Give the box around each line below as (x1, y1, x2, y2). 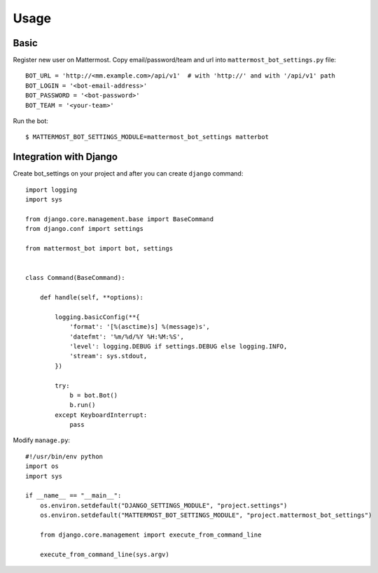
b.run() (69, 401, 96, 409)
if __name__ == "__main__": (25, 492, 122, 500)
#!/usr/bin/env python (25, 452, 104, 460)
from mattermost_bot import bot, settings (25, 245, 174, 253)
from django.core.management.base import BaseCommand (25, 215, 213, 223)
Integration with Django (13, 151, 118, 163)
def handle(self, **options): (39, 294, 143, 301)
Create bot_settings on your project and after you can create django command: (13, 169, 244, 178)
